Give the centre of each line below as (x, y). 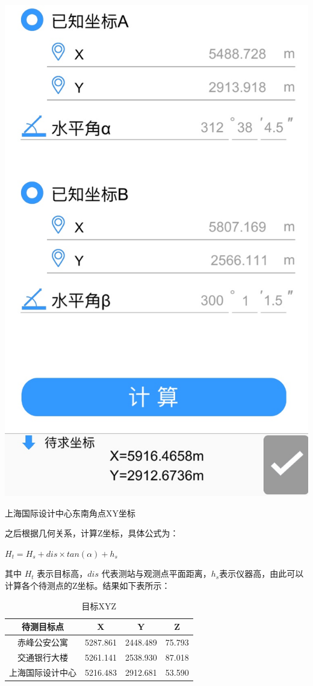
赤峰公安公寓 (43, 642)
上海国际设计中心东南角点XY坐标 (70, 513)
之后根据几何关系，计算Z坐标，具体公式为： (92, 533)
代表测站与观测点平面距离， (156, 573)
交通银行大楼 (43, 657)
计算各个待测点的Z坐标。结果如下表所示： (88, 585)
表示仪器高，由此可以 (262, 573)
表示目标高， (62, 573)
